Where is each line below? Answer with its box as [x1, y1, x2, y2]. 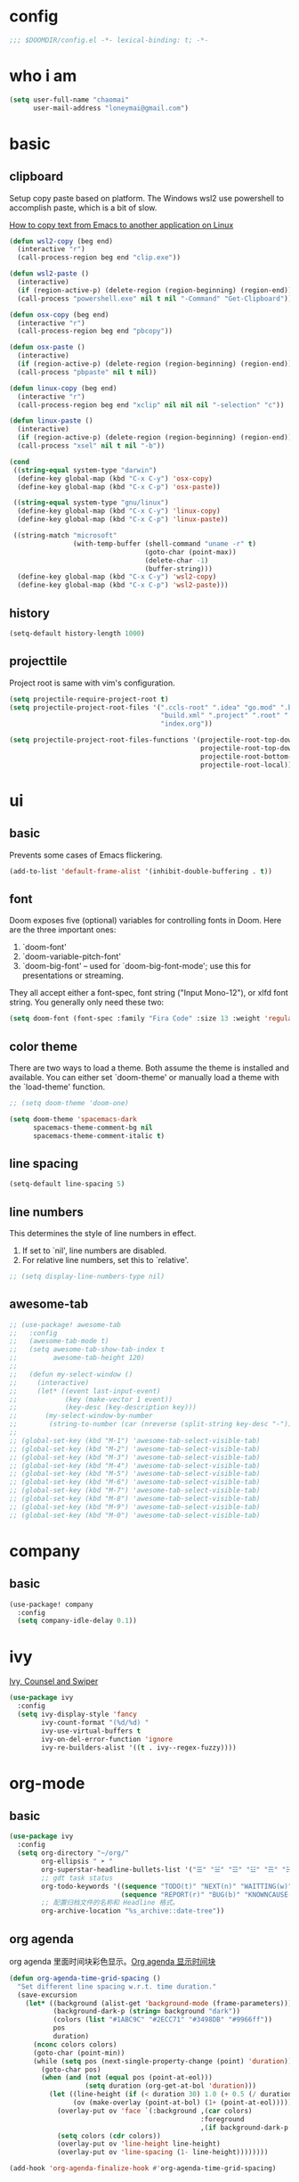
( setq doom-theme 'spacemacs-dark [9, 1114, 138, 1124]
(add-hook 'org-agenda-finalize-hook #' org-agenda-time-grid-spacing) [9, 2164, 277, 2173]
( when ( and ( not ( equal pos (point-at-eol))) [41, 2073, 214, 2082]
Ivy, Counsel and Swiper [9, 1676, 99, 1686]
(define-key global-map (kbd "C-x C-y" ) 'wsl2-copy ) [17, 572, 217, 581]
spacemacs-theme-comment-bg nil [32, 1123, 153, 1132]
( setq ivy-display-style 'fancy [17, 1710, 138, 1719]
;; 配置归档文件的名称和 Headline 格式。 [41, 1899, 180, 1907]
